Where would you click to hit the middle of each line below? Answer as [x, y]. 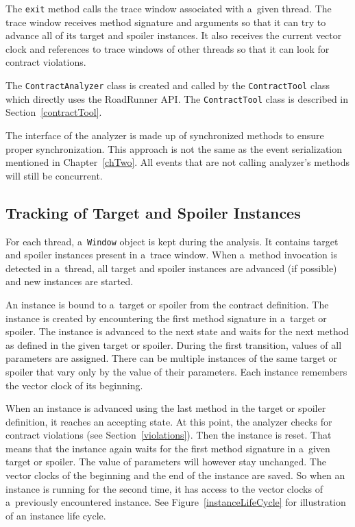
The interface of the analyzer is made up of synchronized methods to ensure [165, 135]
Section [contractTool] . [54, 112]
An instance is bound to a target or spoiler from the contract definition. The [167, 304]
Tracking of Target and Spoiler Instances [153, 212]
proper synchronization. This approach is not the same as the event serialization [174, 148]
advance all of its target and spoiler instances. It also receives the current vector [174, 35]
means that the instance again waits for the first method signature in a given [168, 448]
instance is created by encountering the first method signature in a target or [166, 318]
